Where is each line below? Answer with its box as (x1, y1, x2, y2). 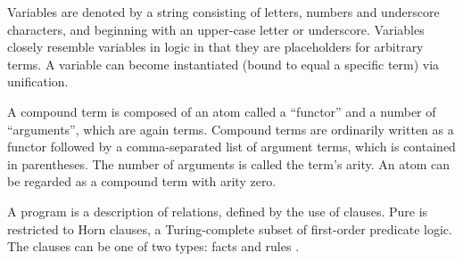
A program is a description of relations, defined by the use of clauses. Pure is (7, 201, 428, 220)
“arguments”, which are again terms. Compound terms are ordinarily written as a (7, 119, 454, 138)
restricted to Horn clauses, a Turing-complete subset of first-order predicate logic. (7, 219, 452, 238)
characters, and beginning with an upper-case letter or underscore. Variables (7, 20, 425, 38)
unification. (7, 72, 69, 91)
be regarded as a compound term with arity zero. (7, 172, 277, 191)
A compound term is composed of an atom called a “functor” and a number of (7, 102, 436, 120)
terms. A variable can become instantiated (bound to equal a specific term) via (7, 54, 440, 73)
